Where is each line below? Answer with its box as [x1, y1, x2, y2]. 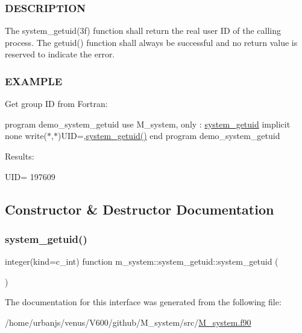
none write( [5, 129, 48, 142]
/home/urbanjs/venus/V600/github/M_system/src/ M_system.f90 [5, 315, 251, 328]
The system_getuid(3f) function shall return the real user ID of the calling [5, 24, 282, 37]
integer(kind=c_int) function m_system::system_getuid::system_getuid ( [5, 255, 278, 268]
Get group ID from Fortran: [5, 97, 108, 110]
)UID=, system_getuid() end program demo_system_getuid [57, 129, 280, 142]
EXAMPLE [5, 73, 63, 88]
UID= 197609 [5, 170, 55, 183]
